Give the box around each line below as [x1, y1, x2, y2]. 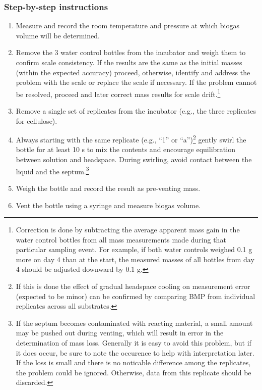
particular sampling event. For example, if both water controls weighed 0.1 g [16, 244, 252, 255]
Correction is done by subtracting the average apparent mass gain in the [16, 224, 240, 235]
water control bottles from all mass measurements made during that [16, 234, 226, 245]
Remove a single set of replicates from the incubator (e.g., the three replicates [16, 106, 256, 116]
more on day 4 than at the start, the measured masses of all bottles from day [16, 254, 254, 264]
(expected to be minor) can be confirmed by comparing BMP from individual [16, 290, 255, 301]
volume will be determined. [16, 30, 100, 40]
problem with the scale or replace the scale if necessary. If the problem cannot [16, 77, 257, 87]
